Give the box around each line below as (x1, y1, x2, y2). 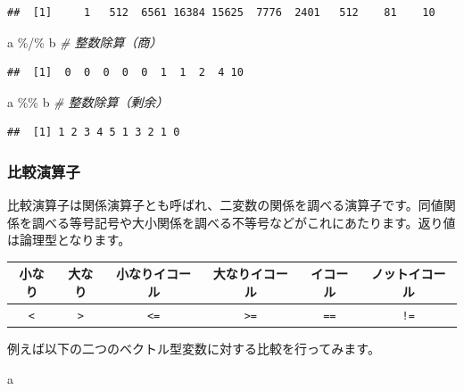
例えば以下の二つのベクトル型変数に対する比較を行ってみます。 (7, 339, 380, 358)
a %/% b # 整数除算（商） (7, 32, 162, 51)
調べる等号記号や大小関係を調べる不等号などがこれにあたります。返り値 (31, 212, 456, 231)
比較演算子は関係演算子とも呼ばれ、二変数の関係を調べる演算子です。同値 (7, 195, 443, 214)
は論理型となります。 (7, 230, 131, 249)
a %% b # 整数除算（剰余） (7, 92, 169, 111)
